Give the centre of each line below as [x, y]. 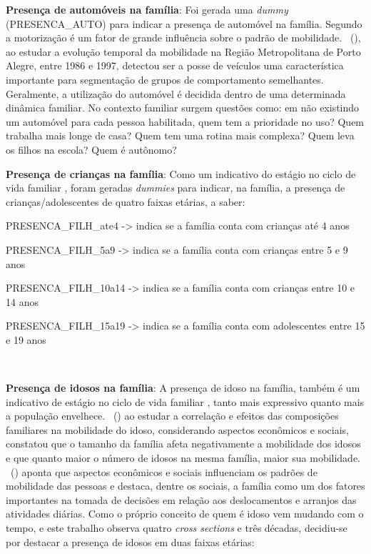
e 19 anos [26, 339]
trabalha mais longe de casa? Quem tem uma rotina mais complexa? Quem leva [180, 135]
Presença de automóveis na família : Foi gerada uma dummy [147, 9]
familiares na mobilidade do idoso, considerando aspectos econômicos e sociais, [177, 429]
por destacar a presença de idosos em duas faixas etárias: [130, 541]
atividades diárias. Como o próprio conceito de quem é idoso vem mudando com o [185, 514]
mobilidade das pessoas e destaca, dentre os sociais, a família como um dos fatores [185, 486]
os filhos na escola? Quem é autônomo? [91, 149]
